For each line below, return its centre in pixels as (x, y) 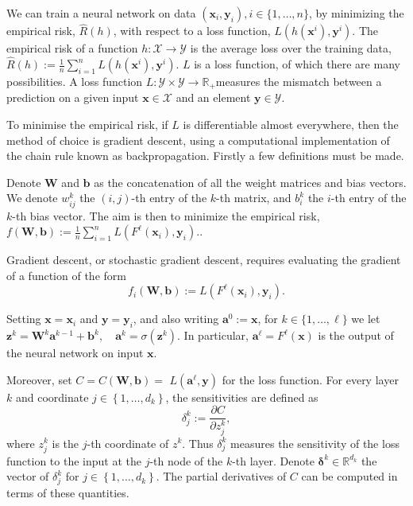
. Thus (198, 443)
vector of (28, 476)
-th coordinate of (128, 443)
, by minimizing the (357, 13)
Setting (24, 319)
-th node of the (186, 460)
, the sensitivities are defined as (242, 397)
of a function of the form (66, 275)
